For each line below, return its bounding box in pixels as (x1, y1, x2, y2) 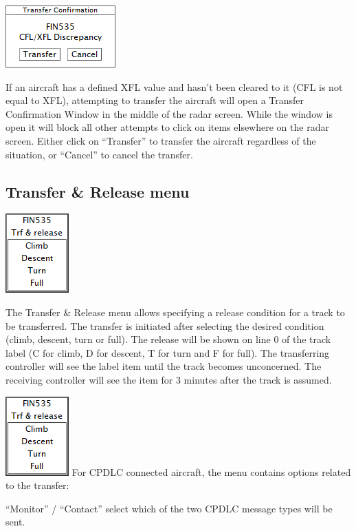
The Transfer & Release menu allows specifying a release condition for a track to (5, 304, 345, 319)
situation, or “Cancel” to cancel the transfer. (5, 147, 193, 161)
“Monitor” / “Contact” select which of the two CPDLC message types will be (5, 501, 333, 515)
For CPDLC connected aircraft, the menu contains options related (71, 464, 351, 479)
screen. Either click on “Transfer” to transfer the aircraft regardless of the (5, 133, 316, 147)
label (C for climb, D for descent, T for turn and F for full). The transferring (5, 345, 330, 360)
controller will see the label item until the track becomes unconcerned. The (5, 359, 322, 373)
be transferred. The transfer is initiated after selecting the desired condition (5, 318, 324, 333)
